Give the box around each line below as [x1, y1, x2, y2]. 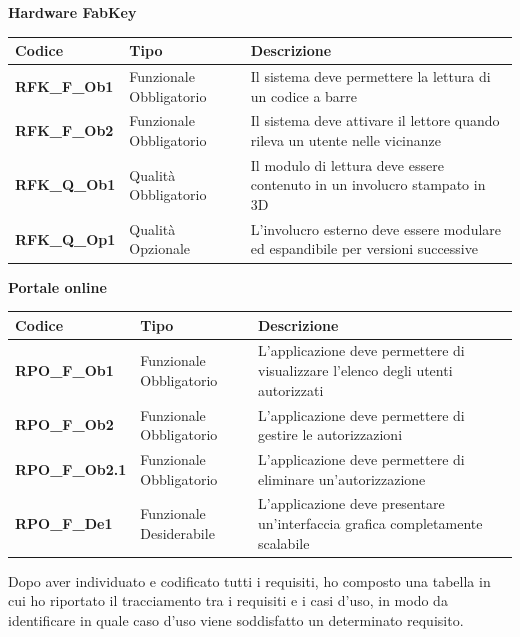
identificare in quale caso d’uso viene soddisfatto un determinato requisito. [8, 609, 464, 630]
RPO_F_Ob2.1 [15, 458, 127, 479]
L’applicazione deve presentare [258, 493, 445, 514]
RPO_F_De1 [15, 512, 113, 533]
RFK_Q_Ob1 [15, 174, 116, 195]
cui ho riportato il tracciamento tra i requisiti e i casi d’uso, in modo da [8, 590, 448, 611]
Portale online [8, 276, 107, 297]
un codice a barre [250, 85, 358, 106]
